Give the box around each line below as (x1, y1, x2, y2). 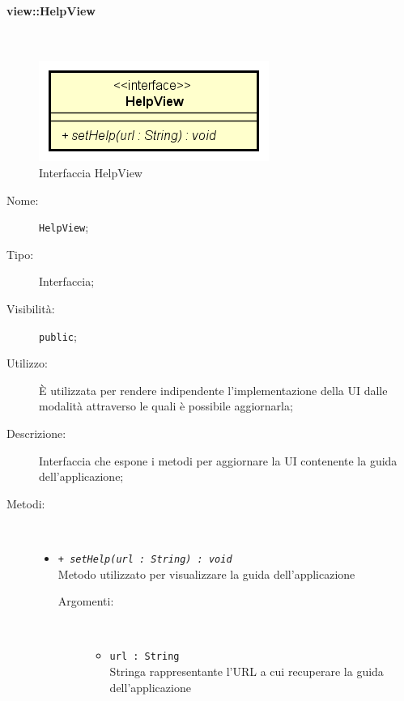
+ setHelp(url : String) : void (57, 554, 232, 566)
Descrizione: (6, 425, 66, 442)
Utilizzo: (6, 355, 48, 372)
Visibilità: (6, 300, 55, 317)
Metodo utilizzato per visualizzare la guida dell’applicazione (57, 565, 355, 582)
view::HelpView (6, 2, 96, 19)
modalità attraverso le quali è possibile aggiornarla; (39, 397, 293, 414)
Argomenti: (57, 593, 114, 610)
